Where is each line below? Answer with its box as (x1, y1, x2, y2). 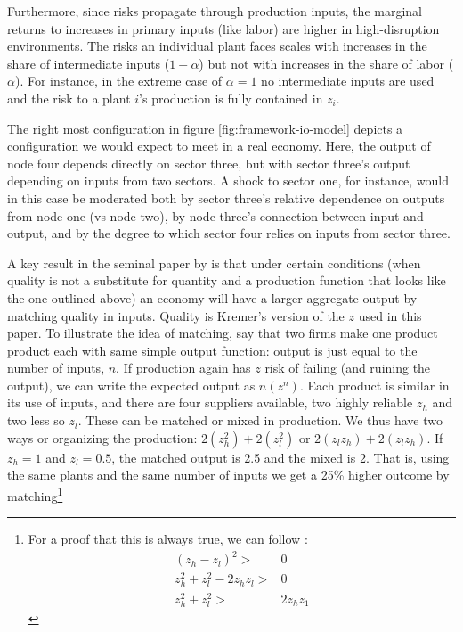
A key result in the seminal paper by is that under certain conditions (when (7, 253, 421, 272)
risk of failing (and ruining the (264, 358, 431, 377)
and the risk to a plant (7, 88, 131, 107)
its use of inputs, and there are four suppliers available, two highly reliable (7, 393, 413, 412)
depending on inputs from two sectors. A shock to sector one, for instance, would (7, 171, 450, 190)
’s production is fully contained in (139, 88, 323, 107)
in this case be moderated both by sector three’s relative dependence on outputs (7, 188, 445, 207)
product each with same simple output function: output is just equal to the (7, 341, 418, 359)
